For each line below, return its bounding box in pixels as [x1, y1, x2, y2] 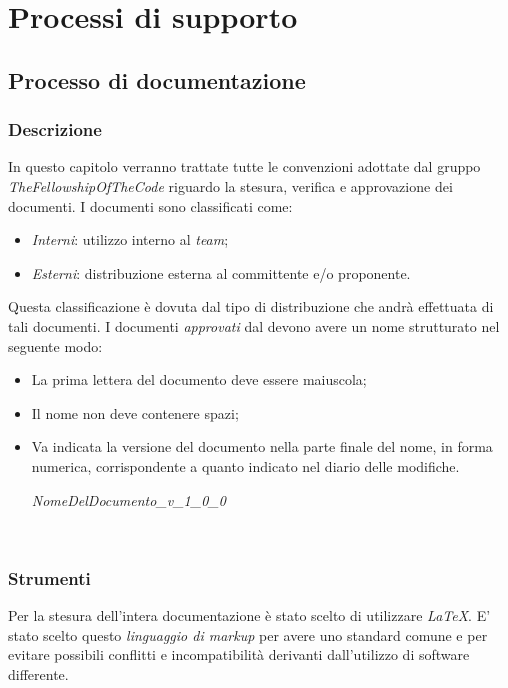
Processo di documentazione [8, 64, 306, 95]
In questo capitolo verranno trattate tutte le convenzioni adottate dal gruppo [8, 156, 481, 177]
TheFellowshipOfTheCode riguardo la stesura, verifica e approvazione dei [8, 175, 453, 196]
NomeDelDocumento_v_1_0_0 [31, 489, 226, 510]
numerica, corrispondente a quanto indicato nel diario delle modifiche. [31, 455, 460, 476]
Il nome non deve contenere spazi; [31, 402, 239, 423]
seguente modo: [8, 335, 103, 356]
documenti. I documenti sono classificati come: [8, 195, 293, 216]
